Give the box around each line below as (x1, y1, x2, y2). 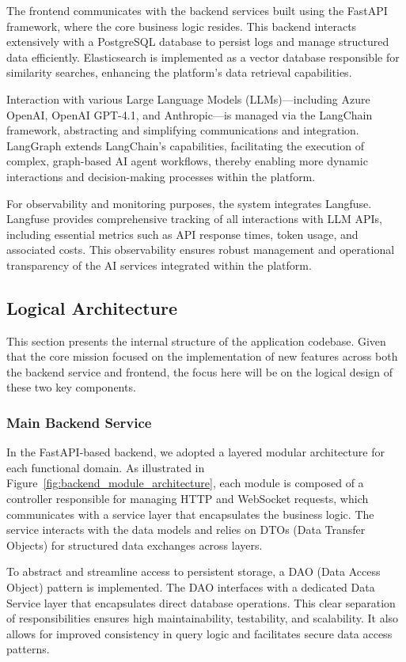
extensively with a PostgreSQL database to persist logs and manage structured (6, 33, 389, 50)
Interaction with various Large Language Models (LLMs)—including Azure (6, 90, 370, 107)
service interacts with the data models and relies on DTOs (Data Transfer (6, 521, 366, 538)
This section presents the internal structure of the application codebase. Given (6, 332, 386, 349)
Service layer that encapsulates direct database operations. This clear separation (6, 594, 396, 611)
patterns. (6, 641, 50, 657)
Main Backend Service (6, 413, 152, 432)
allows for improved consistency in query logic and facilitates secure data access (6, 625, 393, 641)
